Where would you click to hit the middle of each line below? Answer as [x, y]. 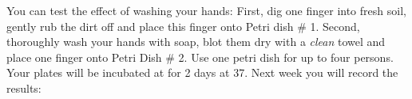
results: [24, 88]
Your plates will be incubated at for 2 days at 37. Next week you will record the [202, 72]
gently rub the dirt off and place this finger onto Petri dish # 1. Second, [183, 26]
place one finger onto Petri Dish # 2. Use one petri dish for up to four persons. [200, 57]
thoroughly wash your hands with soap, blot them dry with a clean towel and [196, 42]
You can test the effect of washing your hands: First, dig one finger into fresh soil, [206, 10]
